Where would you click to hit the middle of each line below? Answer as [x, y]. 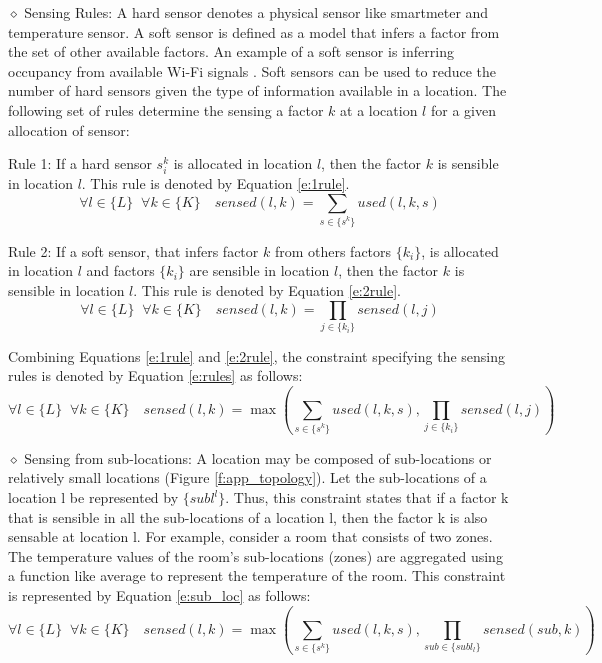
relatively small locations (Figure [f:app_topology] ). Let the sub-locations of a [247, 477]
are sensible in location [259, 270]
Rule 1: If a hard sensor [80, 163]
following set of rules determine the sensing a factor [166, 109]
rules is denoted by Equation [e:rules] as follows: [155, 375]
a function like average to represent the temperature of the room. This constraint [257, 575]
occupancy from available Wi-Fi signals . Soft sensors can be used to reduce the [252, 70]
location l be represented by [93, 497]
